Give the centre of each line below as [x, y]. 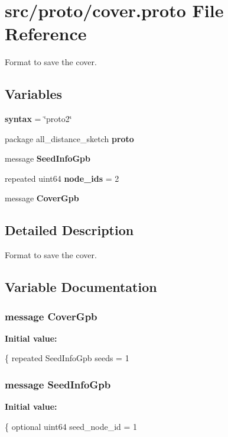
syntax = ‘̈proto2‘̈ [38, 119]
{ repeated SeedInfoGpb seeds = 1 [67, 358]
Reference [46, 33]
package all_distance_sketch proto [69, 138]
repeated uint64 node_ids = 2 [62, 178]
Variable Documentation [81, 287]
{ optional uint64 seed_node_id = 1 [71, 426]
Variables [34, 94]
